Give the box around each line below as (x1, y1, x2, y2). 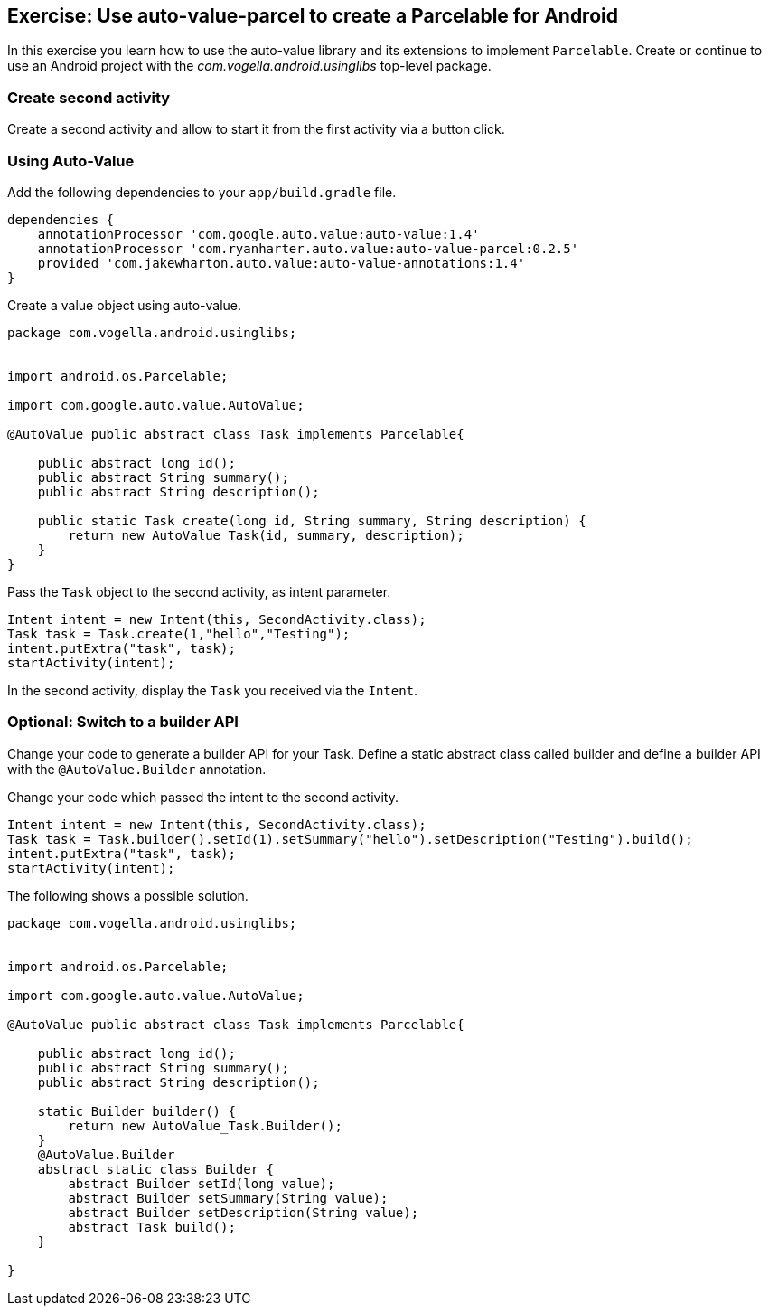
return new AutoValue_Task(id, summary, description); (68, 527, 464, 543)
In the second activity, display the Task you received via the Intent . (7, 682, 418, 698)
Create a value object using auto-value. (7, 297, 242, 313)
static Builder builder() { (37, 1103, 236, 1119)
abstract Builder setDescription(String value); (68, 1204, 419, 1220)
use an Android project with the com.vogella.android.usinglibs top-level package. (7, 58, 492, 74)
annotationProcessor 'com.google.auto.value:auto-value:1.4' (37, 226, 480, 241)
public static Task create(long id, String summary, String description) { (37, 513, 586, 528)
